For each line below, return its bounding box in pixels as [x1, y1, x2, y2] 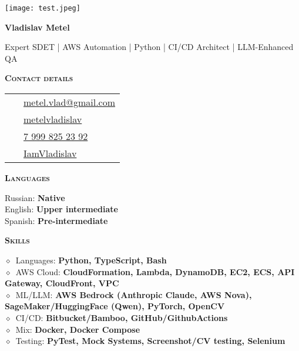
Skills [5, 234, 30, 246]
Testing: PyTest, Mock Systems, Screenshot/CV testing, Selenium [15, 335, 285, 347]
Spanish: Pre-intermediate [5, 214, 108, 226]
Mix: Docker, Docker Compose [15, 323, 140, 335]
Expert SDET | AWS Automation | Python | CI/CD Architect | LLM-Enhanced [5, 41, 294, 53]
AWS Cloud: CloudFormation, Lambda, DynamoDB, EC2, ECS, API [15, 265, 295, 278]
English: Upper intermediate [5, 203, 118, 215]
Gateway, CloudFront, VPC [5, 277, 119, 289]
